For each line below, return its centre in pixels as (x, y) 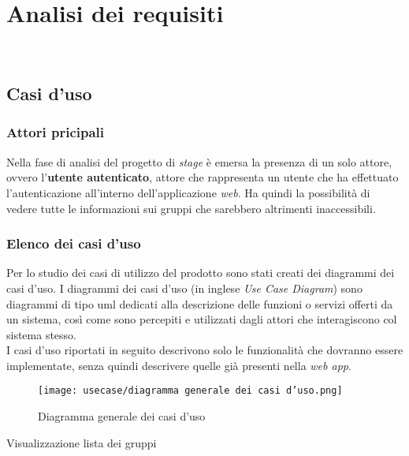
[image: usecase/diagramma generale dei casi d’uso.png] (190, 391)
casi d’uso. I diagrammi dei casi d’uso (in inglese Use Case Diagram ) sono (184, 288)
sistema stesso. (42, 334)
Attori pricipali (56, 132)
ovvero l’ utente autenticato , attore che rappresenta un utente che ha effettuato (203, 177)
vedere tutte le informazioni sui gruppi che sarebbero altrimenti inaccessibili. (191, 208)
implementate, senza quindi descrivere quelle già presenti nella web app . (179, 365)
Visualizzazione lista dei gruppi (82, 442)
